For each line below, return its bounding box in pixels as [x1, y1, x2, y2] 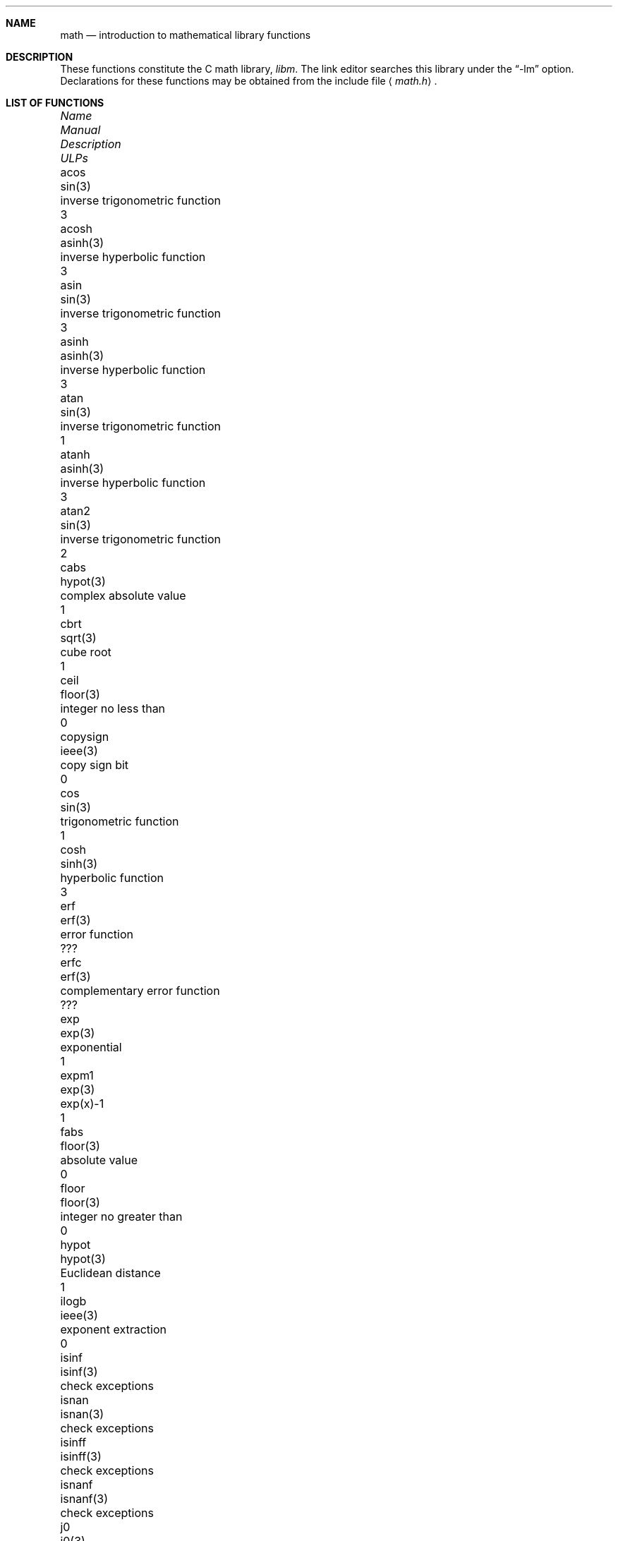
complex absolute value [60, 588, 186, 603]
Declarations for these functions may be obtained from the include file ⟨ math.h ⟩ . [60, 75, 437, 87]
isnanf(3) [60, 1492, 109, 1506]
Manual [60, 123, 101, 137]
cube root [60, 645, 111, 659]
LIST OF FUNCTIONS [6, 97, 104, 109]
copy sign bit [60, 758, 129, 772]
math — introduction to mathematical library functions [60, 29, 311, 41]
